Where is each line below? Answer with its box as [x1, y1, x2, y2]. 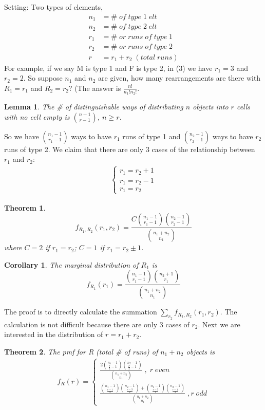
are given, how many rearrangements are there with [98, 72, 261, 83]
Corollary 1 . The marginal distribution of [4, 259, 139, 270]
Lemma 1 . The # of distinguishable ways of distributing [4, 101, 183, 111]
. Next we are [198, 319, 240, 329]
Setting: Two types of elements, [4, 2, 103, 12]
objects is [186, 346, 215, 357]
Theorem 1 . [4, 202, 46, 213]
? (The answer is [68, 82, 121, 93]
